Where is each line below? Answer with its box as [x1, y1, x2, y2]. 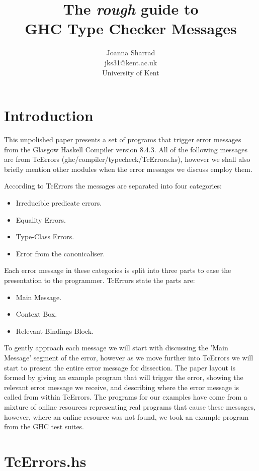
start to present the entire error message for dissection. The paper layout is [4, 362, 236, 372]
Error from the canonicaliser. [16, 248, 105, 258]
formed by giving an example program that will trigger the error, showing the [4, 372, 243, 383]
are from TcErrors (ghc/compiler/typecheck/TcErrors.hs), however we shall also [4, 154, 250, 164]
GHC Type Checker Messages [25, 18, 237, 39]
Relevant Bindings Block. [16, 325, 94, 336]
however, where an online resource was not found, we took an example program [4, 411, 249, 422]
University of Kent [102, 67, 159, 77]
